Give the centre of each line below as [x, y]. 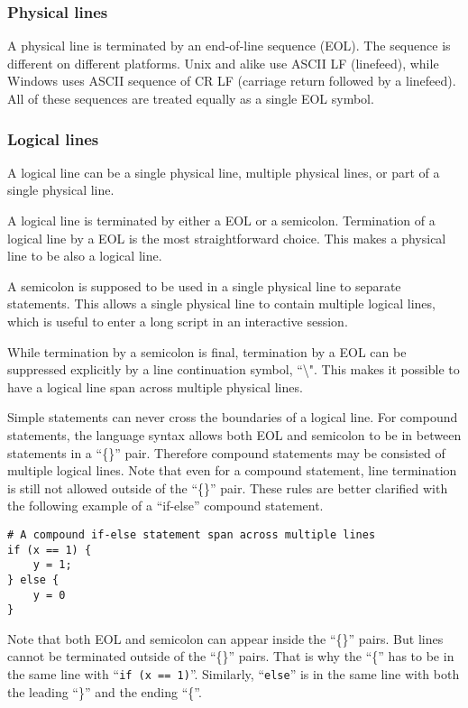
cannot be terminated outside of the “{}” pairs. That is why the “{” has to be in [231, 656]
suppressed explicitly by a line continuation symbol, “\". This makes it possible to [234, 369]
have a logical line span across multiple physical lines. [155, 386]
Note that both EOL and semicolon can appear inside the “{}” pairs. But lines [225, 638]
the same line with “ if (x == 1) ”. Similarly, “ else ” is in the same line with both [234, 674]
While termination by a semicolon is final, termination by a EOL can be [207, 351]
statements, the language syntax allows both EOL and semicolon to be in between [234, 434]
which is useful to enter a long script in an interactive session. [178, 321]
